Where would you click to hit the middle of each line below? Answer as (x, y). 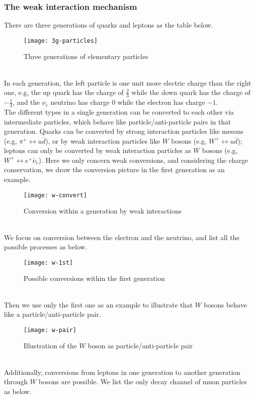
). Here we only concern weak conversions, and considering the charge (143, 160)
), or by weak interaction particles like (103, 140)
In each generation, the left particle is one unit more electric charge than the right (128, 82)
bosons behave (225, 304)
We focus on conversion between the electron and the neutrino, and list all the (122, 237)
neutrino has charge (80, 102)
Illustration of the (50, 346)
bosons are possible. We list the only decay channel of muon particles (143, 382)
